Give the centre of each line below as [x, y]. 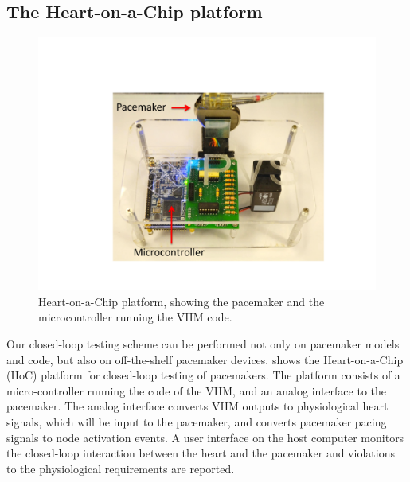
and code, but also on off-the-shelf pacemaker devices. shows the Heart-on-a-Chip [205, 359]
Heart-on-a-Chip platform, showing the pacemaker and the [182, 301]
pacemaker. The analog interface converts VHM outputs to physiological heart [197, 406]
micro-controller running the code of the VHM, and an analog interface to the [196, 390]
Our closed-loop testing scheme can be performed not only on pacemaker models [203, 343]
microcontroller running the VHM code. [135, 317]
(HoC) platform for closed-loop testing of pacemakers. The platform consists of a [203, 375]
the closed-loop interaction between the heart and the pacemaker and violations [201, 453]
